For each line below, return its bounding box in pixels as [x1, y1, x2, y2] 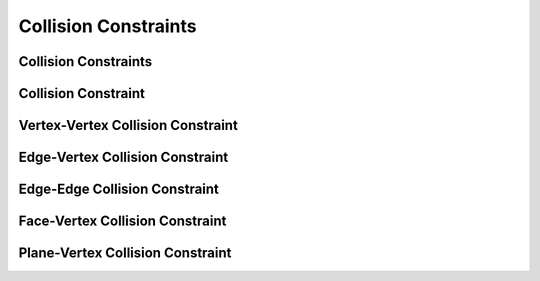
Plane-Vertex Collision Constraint [18, 245, 232, 262]
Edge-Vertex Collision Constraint [18, 149, 229, 166]
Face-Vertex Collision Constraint [18, 213, 227, 230]
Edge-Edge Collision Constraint [18, 181, 220, 198]
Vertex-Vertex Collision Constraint [18, 117, 239, 134]
